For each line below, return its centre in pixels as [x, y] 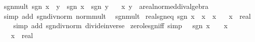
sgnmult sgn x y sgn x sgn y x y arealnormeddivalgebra [106, 6]
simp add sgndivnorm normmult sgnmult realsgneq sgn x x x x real [127, 16]
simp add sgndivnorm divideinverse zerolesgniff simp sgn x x [120, 25]
